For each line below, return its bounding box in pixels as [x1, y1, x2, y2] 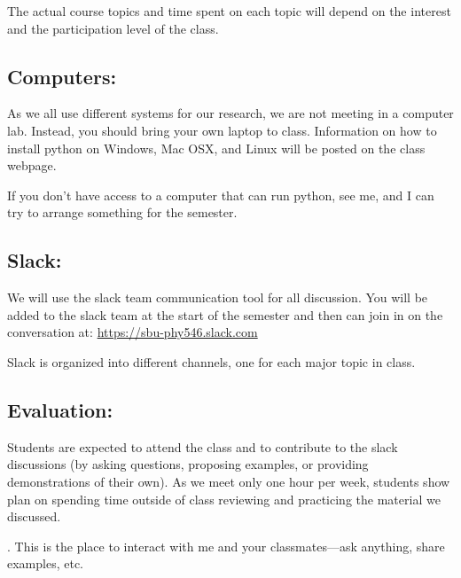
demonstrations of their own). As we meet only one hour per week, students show [7, 472, 450, 490]
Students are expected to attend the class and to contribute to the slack [7, 437, 398, 456]
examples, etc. [7, 554, 84, 573]
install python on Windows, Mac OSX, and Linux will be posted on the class [7, 138, 426, 157]
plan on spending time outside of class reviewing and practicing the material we [7, 489, 441, 508]
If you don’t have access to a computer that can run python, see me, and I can [7, 185, 434, 204]
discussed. [7, 507, 61, 526]
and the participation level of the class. [7, 19, 219, 37]
